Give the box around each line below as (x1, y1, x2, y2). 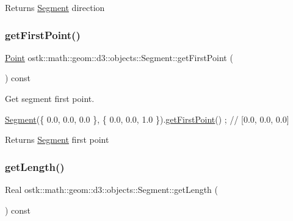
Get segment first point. (5, 92, 95, 104)
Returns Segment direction (5, 1, 105, 13)
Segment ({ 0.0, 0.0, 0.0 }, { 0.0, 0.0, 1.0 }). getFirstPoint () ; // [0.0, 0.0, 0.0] (5, 112, 289, 125)
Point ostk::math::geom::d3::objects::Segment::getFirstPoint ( (5, 51, 233, 63)
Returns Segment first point (5, 133, 109, 146)
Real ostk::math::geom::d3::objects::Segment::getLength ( (5, 183, 219, 195)
